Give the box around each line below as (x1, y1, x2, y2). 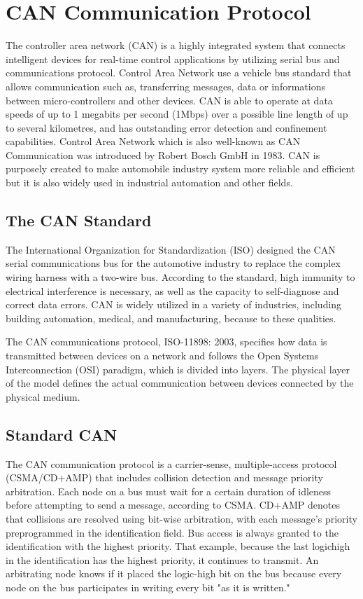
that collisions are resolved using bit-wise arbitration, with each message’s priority (6, 511, 357, 525)
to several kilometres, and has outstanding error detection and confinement (6, 120, 327, 135)
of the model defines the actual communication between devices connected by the (6, 376, 354, 390)
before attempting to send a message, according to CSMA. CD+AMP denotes (6, 497, 340, 512)
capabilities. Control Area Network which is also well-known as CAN (6, 134, 301, 149)
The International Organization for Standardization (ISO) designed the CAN (6, 242, 336, 256)
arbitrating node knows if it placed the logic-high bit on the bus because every (6, 566, 342, 581)
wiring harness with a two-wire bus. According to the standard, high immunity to (6, 270, 355, 284)
